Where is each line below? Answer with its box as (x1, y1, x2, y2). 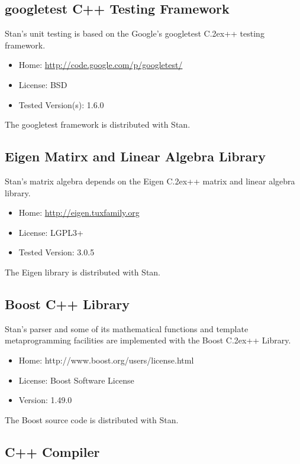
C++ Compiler (5, 442, 100, 460)
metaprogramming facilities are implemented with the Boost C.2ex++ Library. (5, 334, 291, 346)
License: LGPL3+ (18, 226, 83, 238)
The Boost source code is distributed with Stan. (5, 413, 179, 426)
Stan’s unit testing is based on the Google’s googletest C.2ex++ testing (5, 27, 264, 40)
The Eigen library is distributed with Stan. (5, 265, 161, 278)
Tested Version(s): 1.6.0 (18, 98, 104, 111)
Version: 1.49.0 (18, 394, 72, 406)
